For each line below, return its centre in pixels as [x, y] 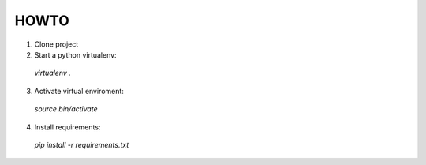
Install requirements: [67, 127]
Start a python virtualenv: [76, 54]
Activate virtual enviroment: [79, 91]
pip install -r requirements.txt [82, 144]
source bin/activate [66, 109]
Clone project [56, 44]
